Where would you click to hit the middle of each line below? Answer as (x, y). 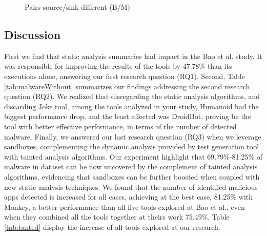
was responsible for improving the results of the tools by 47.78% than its (118, 66)
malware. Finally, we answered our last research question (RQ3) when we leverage (133, 136)
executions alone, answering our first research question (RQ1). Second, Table (125, 76)
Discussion (33, 34)
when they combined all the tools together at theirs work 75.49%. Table (117, 217)
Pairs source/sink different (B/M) (78, 7)
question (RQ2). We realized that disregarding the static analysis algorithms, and (132, 96)
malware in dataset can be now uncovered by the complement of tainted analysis (131, 166)
